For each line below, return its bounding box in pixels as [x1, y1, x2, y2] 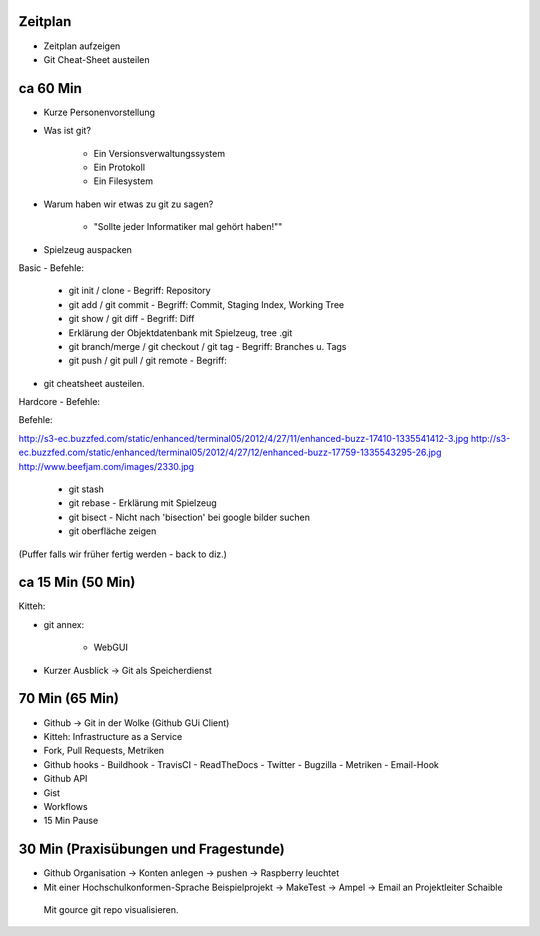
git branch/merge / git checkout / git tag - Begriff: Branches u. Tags [68, 340, 347, 352]
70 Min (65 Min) [18, 690, 120, 707]
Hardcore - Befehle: [18, 396, 100, 408]
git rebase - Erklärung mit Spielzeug [68, 497, 217, 509]
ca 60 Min [18, 80, 82, 97]
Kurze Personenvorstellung [43, 106, 155, 118]
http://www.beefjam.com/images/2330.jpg [18, 460, 195, 472]
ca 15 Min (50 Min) [18, 574, 136, 591]
